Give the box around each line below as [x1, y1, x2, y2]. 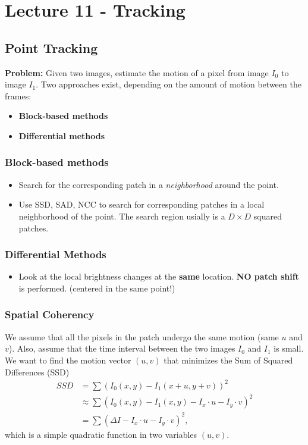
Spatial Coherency [5, 307, 95, 322]
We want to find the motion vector [5, 353, 131, 366]
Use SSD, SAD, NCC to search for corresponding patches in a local [18, 198, 265, 211]
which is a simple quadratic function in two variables [5, 428, 197, 440]
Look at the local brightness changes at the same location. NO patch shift [18, 270, 299, 283]
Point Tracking [5, 38, 98, 57]
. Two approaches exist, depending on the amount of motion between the [36, 78, 301, 90]
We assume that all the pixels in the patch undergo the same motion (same [5, 330, 279, 343]
